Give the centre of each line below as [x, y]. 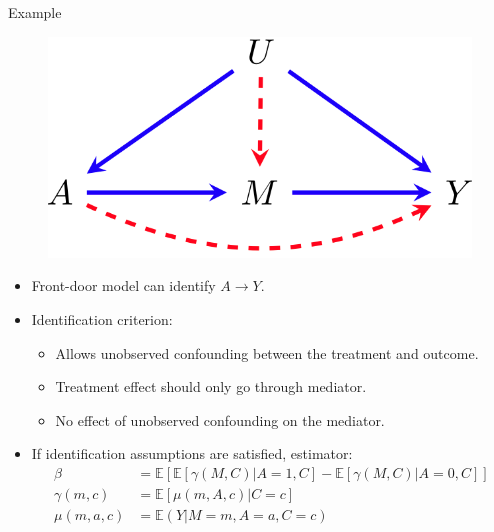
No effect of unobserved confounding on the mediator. [220, 419]
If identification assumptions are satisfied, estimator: [192, 453]
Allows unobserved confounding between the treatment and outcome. [267, 352]
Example [35, 12]
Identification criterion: [102, 319]
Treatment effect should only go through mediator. [211, 386]
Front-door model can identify [123, 285]
